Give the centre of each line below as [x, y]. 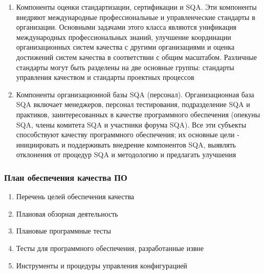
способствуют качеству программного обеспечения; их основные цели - [128, 134]
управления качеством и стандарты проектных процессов [105, 77]
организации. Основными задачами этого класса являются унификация [126, 27]
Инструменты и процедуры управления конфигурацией [102, 265]
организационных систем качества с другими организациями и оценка [125, 47]
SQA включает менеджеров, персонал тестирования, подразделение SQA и [133, 104]
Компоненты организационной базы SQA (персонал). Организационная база [135, 94]
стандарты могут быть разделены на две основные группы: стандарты [125, 67]
